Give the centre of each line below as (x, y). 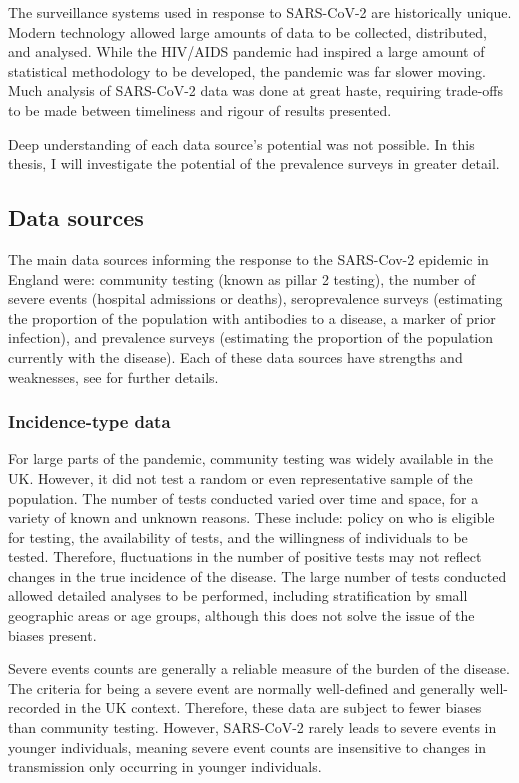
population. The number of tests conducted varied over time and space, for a (243, 497)
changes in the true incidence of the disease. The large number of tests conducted (257, 575)
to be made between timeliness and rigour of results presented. (200, 109)
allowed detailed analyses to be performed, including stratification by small (238, 595)
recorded (34, 707)
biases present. (52, 634)
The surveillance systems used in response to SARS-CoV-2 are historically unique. (260, 12)
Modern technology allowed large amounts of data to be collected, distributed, (248, 31)
